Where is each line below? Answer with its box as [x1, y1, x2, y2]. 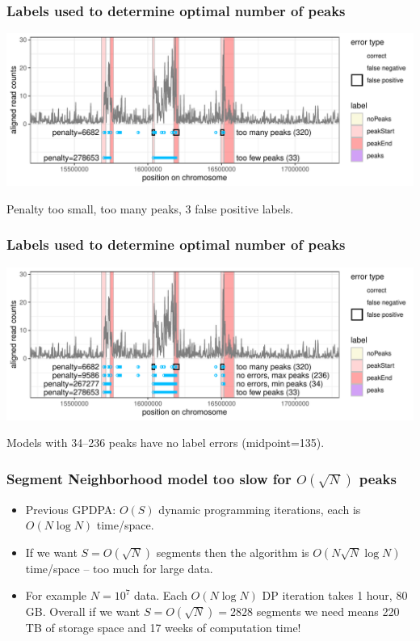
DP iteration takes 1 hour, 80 [262, 587, 408, 604]
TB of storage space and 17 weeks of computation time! [25, 618, 301, 635]
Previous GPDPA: [25, 500, 116, 517]
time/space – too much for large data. [25, 559, 213, 576]
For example [25, 587, 87, 604]
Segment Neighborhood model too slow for [6, 468, 292, 488]
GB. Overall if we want [25, 602, 141, 619]
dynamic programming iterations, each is [158, 500, 361, 517]
